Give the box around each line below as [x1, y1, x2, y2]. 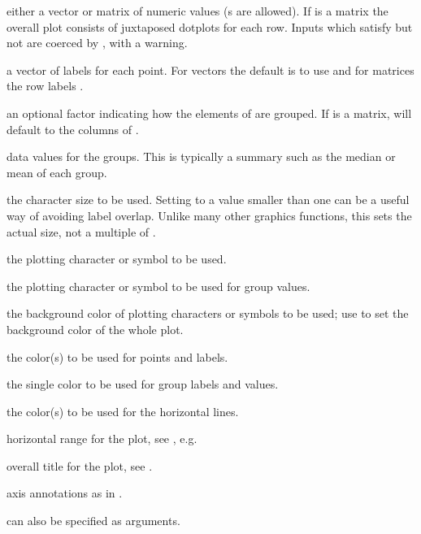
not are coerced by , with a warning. [7, 34, 188, 51]
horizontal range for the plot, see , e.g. [7, 430, 197, 447]
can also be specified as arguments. [7, 512, 180, 529]
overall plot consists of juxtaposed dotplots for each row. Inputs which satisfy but [7, 18, 413, 35]
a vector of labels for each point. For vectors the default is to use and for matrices [7, 61, 414, 78]
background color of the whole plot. [7, 320, 184, 337]
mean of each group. [7, 163, 107, 180]
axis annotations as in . [7, 484, 123, 501]
